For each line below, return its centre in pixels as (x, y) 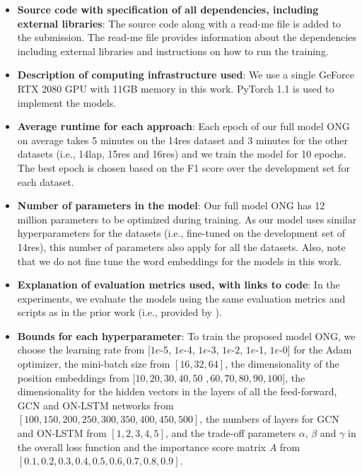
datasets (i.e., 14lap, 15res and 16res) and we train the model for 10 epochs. (182, 154)
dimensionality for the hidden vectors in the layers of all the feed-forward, (177, 391)
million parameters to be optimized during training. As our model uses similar (187, 219)
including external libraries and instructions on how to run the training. (173, 51)
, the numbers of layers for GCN (269, 419)
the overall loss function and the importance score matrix (141, 446)
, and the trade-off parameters (230, 433)
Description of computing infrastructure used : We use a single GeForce (186, 75)
